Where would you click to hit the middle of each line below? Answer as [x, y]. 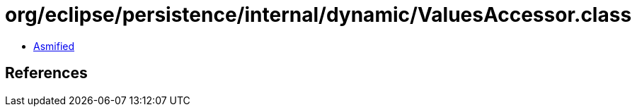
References [46, 73]
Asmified [54, 46]
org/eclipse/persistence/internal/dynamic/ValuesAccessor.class [318, 15]
